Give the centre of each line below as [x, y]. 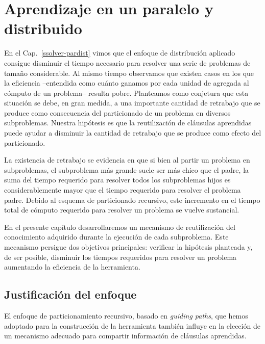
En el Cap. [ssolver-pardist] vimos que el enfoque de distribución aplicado [120, 53]
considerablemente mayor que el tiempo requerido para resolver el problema [123, 190]
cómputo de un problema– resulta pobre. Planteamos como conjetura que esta [126, 92]
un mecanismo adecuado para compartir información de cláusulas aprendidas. [125, 336]
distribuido [43, 28]
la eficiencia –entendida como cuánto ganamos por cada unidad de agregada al [127, 83]
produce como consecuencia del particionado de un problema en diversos [117, 112]
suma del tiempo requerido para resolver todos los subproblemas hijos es [117, 180]
